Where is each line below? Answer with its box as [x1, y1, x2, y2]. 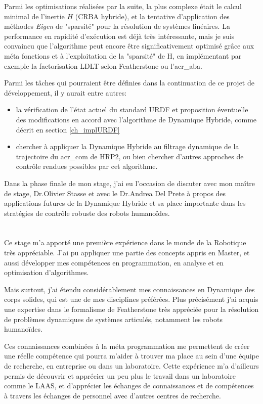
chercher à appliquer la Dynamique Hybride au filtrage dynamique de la [16, 141, 239, 152]
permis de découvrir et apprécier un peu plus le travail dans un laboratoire [4, 370, 236, 381]
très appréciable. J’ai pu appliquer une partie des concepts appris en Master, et [4, 247, 250, 258]
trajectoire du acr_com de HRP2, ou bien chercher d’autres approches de [16, 151, 244, 161]
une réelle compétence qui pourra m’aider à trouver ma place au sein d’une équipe [4, 350, 259, 361]
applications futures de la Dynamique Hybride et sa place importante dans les [4, 198, 246, 208]
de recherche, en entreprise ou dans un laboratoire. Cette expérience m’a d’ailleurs [4, 361, 259, 371]
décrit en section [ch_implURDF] [16, 124, 120, 134]
